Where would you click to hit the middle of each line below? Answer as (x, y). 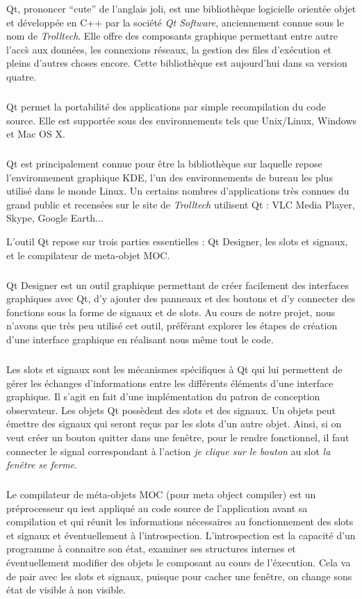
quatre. (22, 76)
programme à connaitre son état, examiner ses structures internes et (151, 549)
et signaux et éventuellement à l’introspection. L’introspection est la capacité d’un (181, 535)
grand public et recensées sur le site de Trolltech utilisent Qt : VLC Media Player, (181, 204)
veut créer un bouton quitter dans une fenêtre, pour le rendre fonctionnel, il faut (178, 437)
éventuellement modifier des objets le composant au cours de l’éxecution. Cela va (179, 563)
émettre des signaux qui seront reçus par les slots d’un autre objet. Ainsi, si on (174, 424)
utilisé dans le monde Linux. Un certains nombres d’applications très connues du (178, 191)
